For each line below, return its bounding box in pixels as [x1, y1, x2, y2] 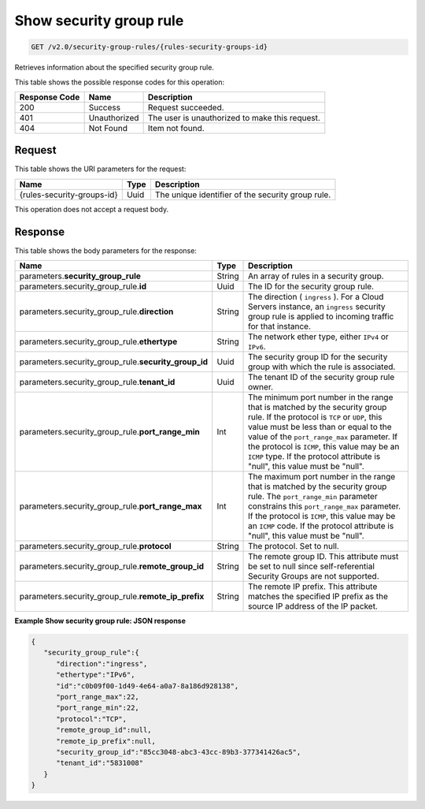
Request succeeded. [147, 102, 224, 113]
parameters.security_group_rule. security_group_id [19, 356, 209, 367]
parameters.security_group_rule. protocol [19, 541, 172, 552]
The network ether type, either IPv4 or [248, 331, 389, 342]
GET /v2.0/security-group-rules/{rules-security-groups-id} [31, 43, 268, 51]
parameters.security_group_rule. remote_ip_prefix [19, 591, 205, 602]
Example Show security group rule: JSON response [14, 616, 187, 626]
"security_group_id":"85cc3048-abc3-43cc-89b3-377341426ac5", [56, 747, 301, 756]
